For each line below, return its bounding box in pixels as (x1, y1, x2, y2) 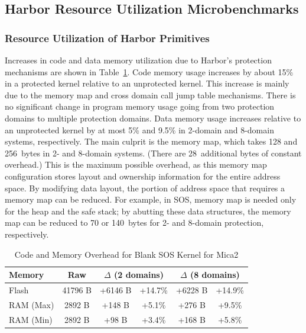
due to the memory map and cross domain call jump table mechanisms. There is (5, 88, 296, 101)
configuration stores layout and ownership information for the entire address (5, 169, 281, 182)
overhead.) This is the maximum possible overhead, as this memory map (5, 158, 267, 171)
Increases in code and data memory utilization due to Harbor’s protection (5, 54, 272, 66)
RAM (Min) (9, 313, 53, 325)
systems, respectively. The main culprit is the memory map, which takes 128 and (5, 135, 298, 148)
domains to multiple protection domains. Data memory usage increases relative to (5, 111, 301, 124)
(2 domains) (114, 268, 164, 281)
